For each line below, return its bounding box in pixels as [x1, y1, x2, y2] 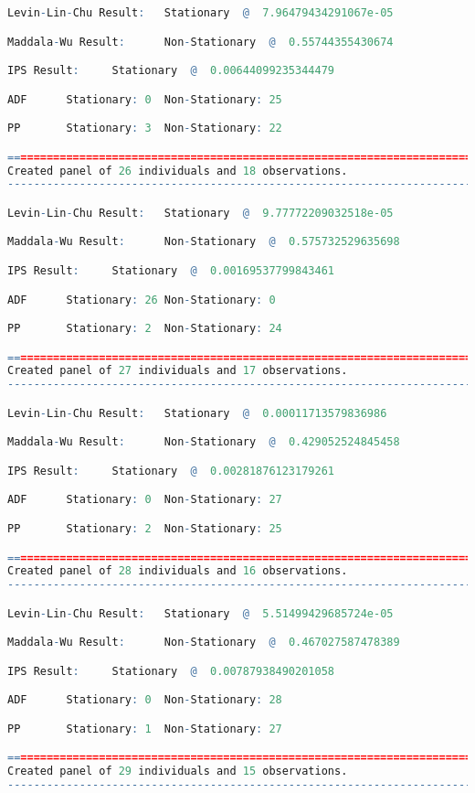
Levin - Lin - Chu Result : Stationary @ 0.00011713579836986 [7, 406, 387, 420]
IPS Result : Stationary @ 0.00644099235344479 [7, 64, 334, 78]
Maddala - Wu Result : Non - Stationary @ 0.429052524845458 [7, 435, 400, 449]
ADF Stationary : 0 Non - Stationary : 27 [7, 493, 282, 507]
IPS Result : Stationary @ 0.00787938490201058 [7, 664, 334, 678]
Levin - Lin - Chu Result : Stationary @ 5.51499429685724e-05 [7, 606, 394, 620]
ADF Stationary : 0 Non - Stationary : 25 [7, 92, 282, 106]
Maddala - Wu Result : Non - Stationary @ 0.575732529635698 [7, 235, 400, 249]
